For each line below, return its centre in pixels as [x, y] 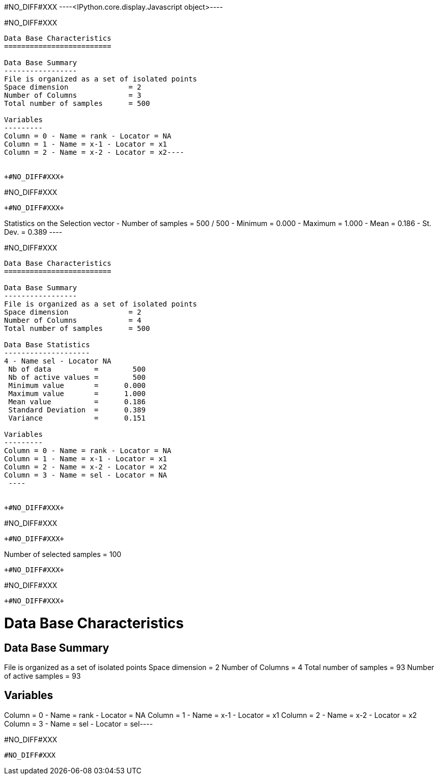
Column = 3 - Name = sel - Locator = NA [86, 475]
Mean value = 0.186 [77, 402]
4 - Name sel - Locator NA [58, 361]
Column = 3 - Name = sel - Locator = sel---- [79, 724]
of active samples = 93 [42, 676]
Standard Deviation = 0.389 [77, 410]
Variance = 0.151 [77, 418]
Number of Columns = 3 [73, 95]
